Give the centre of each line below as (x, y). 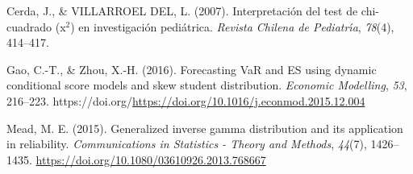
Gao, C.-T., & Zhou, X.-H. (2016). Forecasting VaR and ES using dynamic (192, 69)
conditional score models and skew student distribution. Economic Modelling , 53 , (207, 85)
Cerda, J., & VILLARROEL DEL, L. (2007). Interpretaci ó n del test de (182, 10)
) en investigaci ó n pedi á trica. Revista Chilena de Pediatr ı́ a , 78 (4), (232, 26)
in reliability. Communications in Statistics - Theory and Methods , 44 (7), (187, 144)
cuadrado (29, 26)
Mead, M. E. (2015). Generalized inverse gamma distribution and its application (205, 128)
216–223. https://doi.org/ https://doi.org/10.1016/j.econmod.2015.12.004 (186, 100)
